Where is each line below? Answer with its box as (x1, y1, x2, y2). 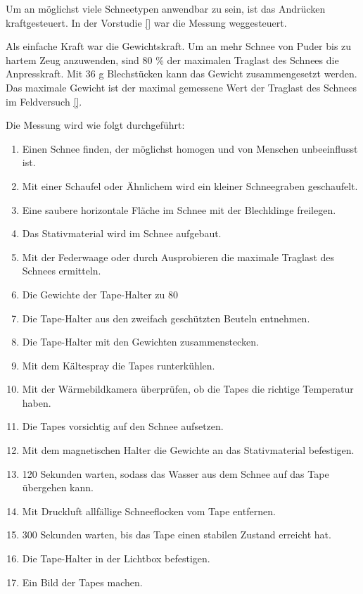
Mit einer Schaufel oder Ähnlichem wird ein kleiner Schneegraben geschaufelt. (22, 178, 358, 193)
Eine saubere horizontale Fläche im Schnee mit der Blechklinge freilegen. (22, 202, 336, 217)
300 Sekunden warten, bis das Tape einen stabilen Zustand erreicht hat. (22, 527, 331, 542)
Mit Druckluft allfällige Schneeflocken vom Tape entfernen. (22, 503, 276, 518)
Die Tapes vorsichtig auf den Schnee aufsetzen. (22, 419, 224, 434)
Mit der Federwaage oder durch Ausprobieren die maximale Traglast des (22, 249, 335, 264)
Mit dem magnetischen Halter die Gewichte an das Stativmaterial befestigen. (22, 443, 355, 457)
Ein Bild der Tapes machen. (22, 574, 143, 589)
